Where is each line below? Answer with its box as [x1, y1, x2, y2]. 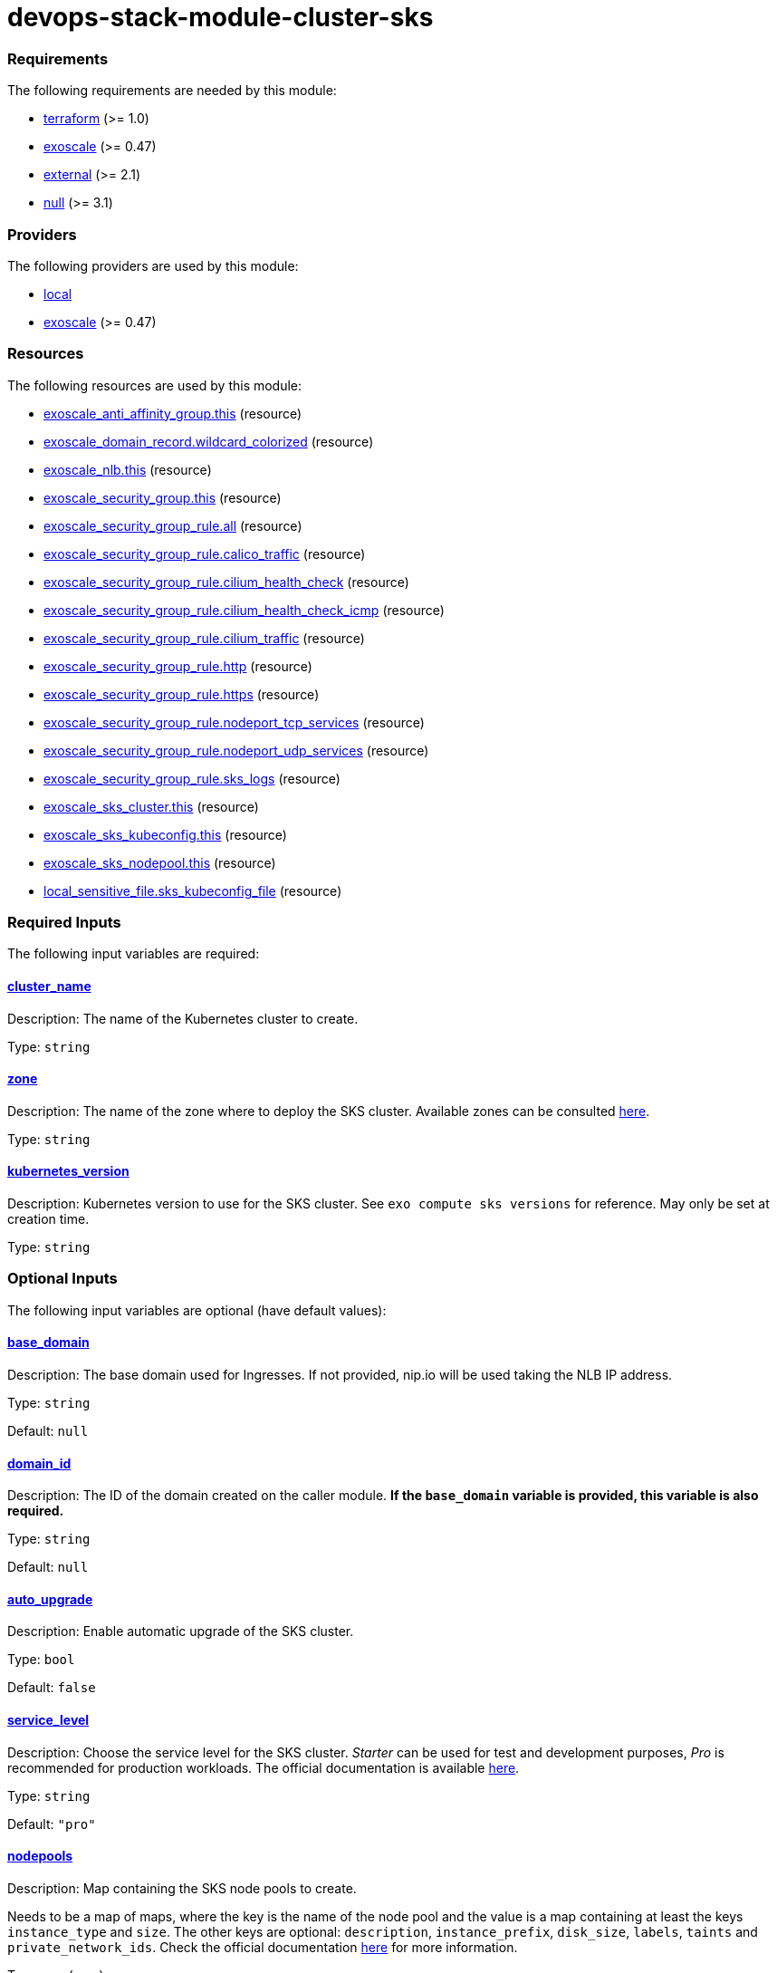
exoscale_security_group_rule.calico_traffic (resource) [43, 545, 366, 562]
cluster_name [7, 977, 91, 994]
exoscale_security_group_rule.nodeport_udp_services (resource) [43, 742, 429, 758]
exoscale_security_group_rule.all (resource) [43, 517, 302, 534]
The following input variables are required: [7, 946, 260, 962]
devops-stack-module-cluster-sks [7, 2, 434, 33]
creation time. [7, 1211, 90, 1227]
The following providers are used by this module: [7, 257, 299, 274]
